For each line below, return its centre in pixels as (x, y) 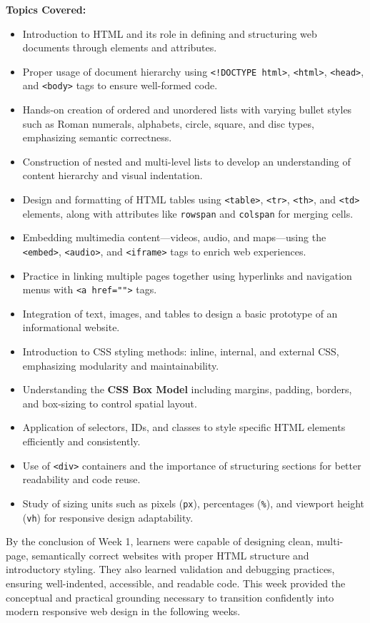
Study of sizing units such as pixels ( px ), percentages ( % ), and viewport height (194, 503)
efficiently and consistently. (81, 441)
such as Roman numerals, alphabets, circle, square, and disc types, (168, 123)
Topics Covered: (46, 9)
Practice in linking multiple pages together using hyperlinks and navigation (187, 275)
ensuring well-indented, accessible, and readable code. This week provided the (176, 583)
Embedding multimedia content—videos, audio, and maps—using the (174, 237)
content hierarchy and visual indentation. (112, 175)
